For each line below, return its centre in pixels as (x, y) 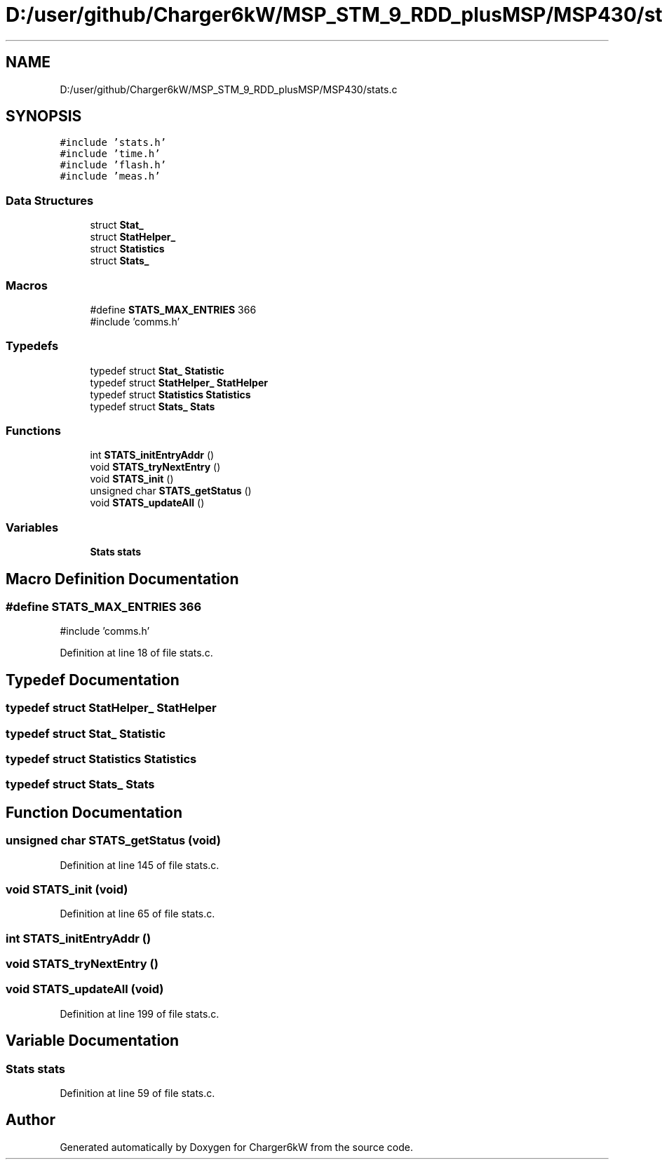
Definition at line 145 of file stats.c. (140, 865)
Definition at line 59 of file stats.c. (137, 1093)
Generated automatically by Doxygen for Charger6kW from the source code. (236, 1147)
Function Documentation (94, 812)
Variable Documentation (93, 1041)
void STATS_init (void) (67, 889)
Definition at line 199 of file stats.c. (140, 1014)
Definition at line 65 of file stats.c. (137, 914)
